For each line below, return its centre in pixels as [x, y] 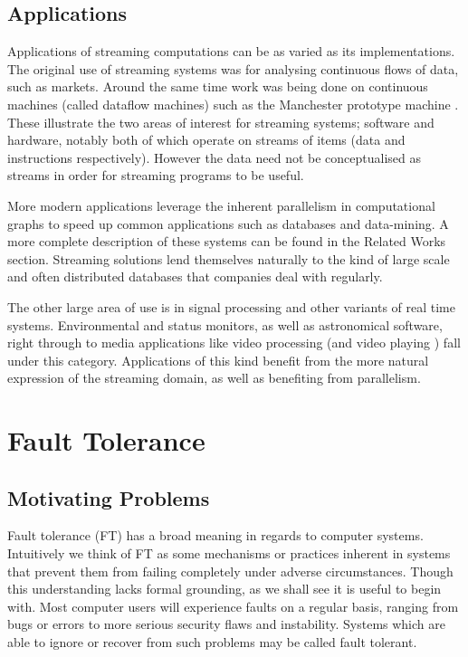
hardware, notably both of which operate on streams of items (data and [206, 140]
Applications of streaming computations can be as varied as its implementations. [231, 51]
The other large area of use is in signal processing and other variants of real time [231, 306]
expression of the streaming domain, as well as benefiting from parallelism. [214, 378]
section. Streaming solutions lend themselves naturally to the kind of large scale [229, 258]
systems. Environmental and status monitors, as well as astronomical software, [225, 324]
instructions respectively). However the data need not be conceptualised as [215, 157]
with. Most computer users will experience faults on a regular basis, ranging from [233, 606]
